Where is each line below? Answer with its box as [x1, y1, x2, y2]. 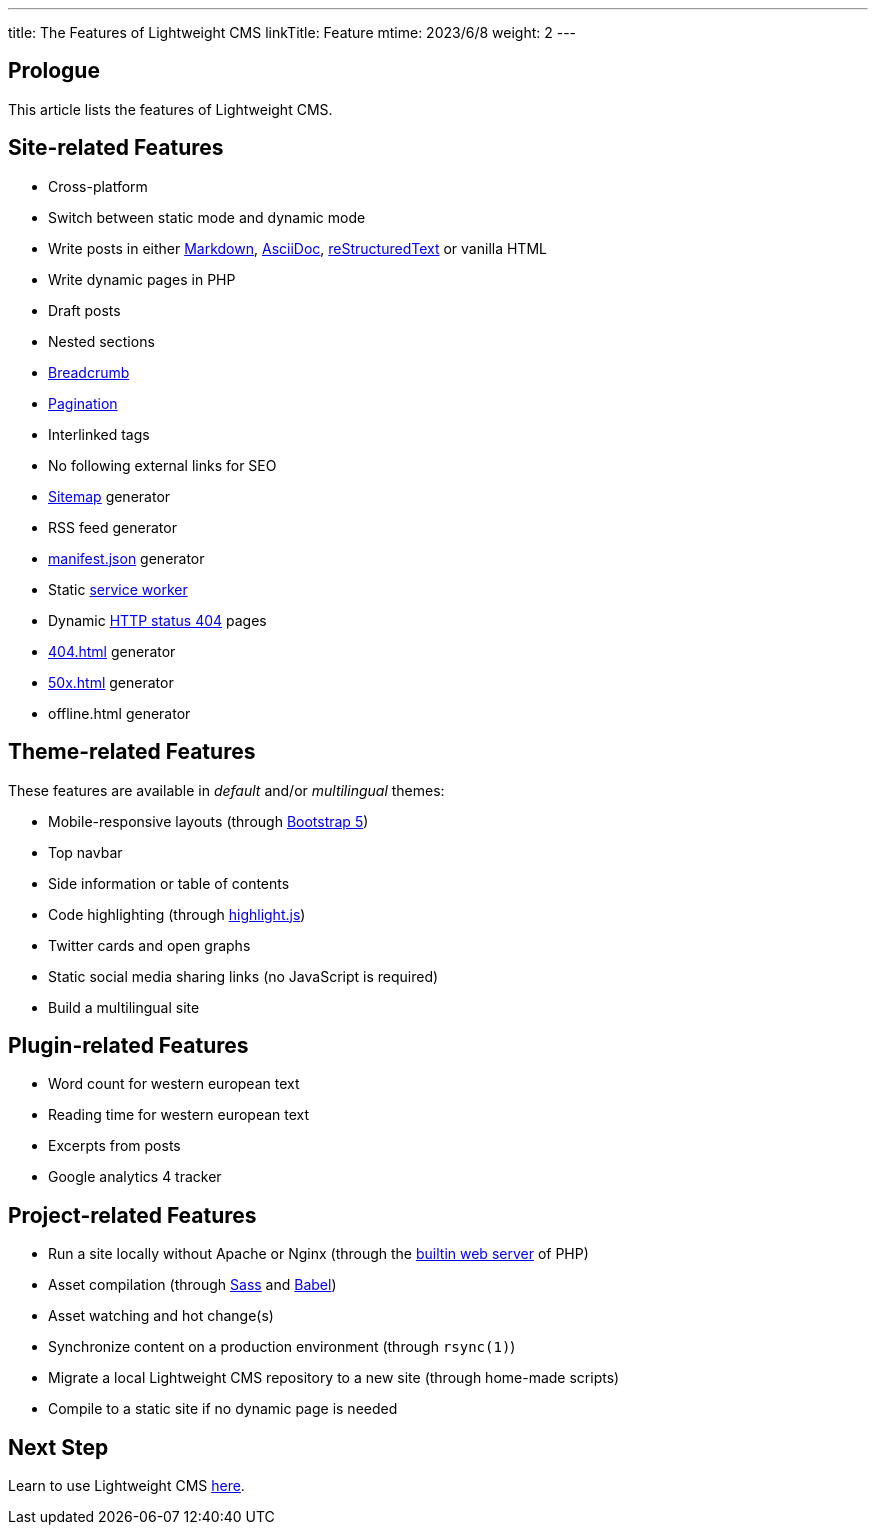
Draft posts [48, 301, 121, 319]
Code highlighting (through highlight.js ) [48, 905, 306, 923]
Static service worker [48, 580, 188, 598]
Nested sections [48, 332, 155, 350]
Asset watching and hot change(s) [48, 1307, 274, 1325]
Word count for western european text [48, 1075, 300, 1093]
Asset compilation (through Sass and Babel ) [48, 1276, 337, 1294]
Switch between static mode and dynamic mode [48, 208, 366, 226]
